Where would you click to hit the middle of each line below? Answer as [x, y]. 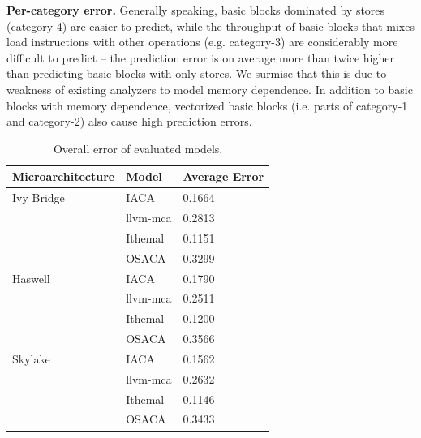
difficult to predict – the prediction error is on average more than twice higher [200, 57]
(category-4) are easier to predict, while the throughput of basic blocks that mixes [210, 26]
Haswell [31, 278]
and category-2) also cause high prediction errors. [129, 121]
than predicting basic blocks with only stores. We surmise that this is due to [197, 73]
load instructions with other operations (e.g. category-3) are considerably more [202, 42]
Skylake [31, 358]
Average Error [223, 176]
